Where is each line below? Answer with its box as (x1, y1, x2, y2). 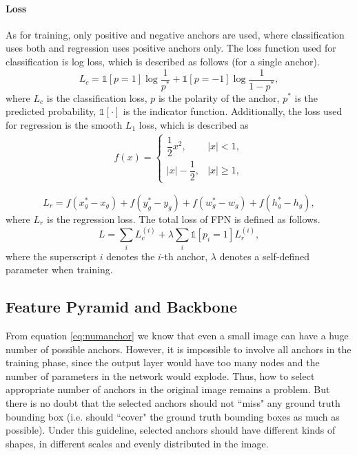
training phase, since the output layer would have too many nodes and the (6, 355, 320, 370)
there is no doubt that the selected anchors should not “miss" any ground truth (6, 396, 340, 410)
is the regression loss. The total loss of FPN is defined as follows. (46, 212, 320, 226)
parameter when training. (6, 262, 113, 277)
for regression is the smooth (6, 117, 123, 131)
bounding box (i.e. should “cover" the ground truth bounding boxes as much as (6, 409, 340, 423)
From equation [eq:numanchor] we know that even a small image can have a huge (6, 328, 349, 343)
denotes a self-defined (219, 248, 310, 263)
